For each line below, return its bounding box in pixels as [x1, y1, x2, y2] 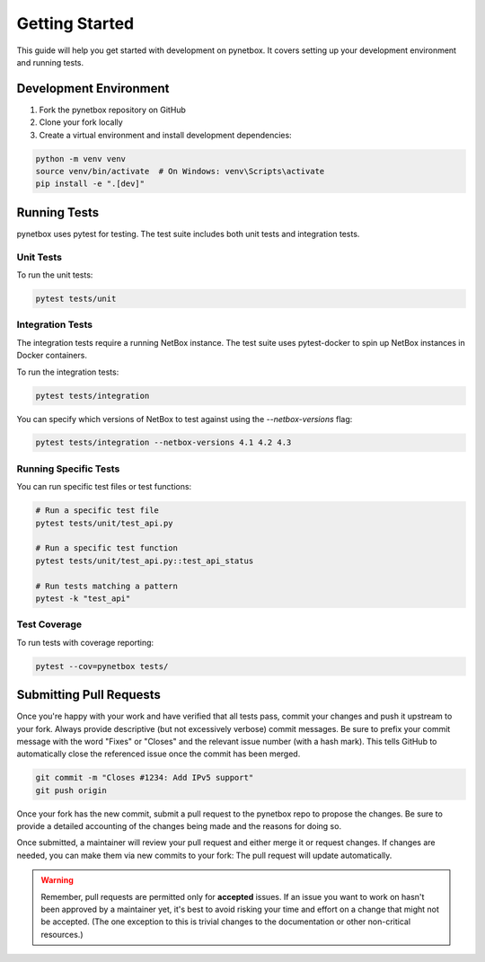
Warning [40, 875, 74, 886]
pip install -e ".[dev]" [35, 179, 145, 189]
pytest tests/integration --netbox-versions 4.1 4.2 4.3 [35, 437, 292, 448]
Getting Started [16, 13, 135, 33]
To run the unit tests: [16, 269, 93, 280]
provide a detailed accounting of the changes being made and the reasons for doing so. [16, 821, 341, 832]
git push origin [35, 785, 108, 795]
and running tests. [16, 57, 84, 67]
